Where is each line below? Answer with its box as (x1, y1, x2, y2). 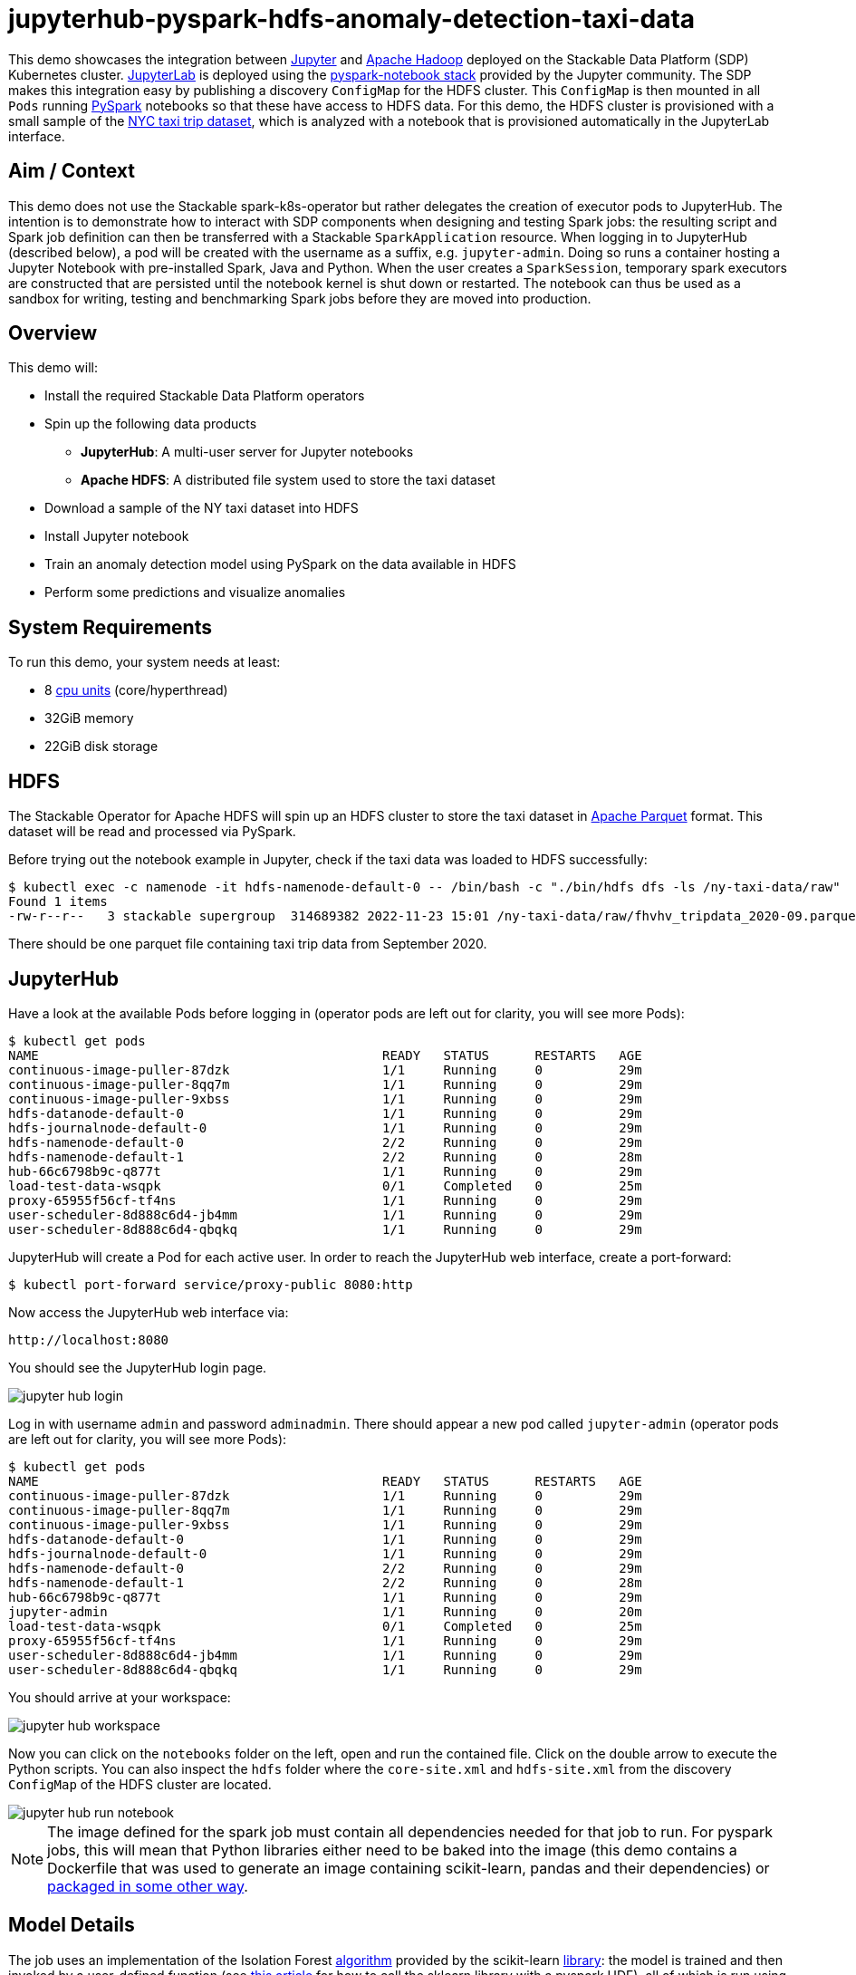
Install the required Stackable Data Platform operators (44, 388, 365, 404)
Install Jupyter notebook (44, 528, 189, 544)
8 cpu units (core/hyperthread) (44, 682, 228, 698)
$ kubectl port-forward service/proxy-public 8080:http (8, 1277, 413, 1292)
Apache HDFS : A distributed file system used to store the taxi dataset (81, 472, 495, 488)
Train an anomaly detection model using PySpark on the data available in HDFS (44, 556, 516, 573)
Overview (8, 322, 98, 345)
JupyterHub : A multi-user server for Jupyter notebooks (81, 444, 414, 460)
